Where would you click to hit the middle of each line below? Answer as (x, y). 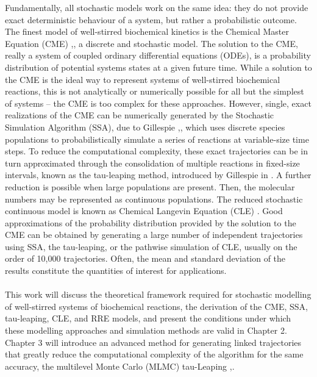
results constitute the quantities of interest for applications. (116, 271)
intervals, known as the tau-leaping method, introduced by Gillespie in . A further (158, 175)
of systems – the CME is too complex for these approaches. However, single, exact (158, 103)
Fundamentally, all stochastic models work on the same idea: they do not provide (157, 7)
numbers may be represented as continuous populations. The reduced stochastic (154, 199)
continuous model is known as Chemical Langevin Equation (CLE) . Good (144, 211)
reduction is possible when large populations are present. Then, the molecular (150, 186)
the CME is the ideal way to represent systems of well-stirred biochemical (143, 79)
